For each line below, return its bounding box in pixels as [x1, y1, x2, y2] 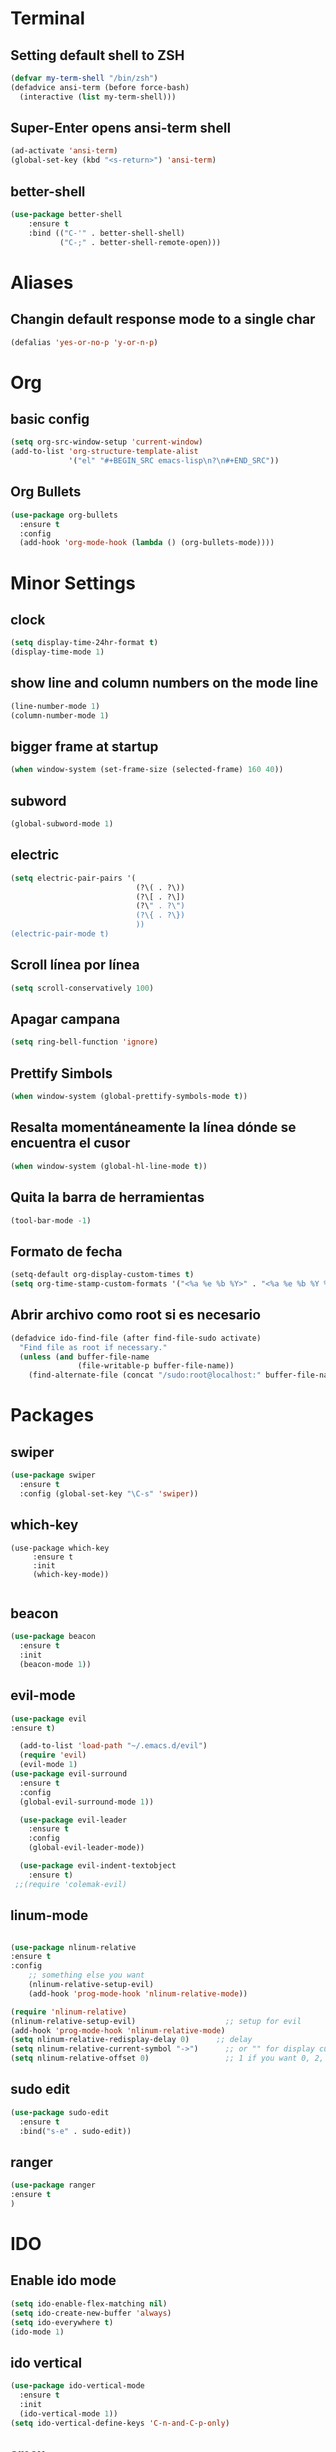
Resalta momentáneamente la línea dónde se [10, 1119, 297, 1136]
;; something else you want [28, 1970, 145, 1981]
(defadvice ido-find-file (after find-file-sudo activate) [10, 1333, 262, 1343]
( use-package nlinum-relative [10, 1942, 137, 1952]
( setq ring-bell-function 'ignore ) [10, 1037, 159, 1047]
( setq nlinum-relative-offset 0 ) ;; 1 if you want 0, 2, [10, 2053, 325, 2064]
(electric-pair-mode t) [10, 929, 110, 939]
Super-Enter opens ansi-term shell [10, 120, 232, 137]
